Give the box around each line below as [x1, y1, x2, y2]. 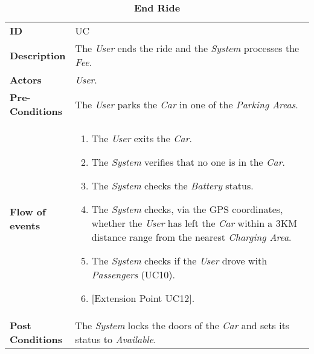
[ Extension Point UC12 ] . [91, 291, 195, 305]
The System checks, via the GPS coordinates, [91, 202, 283, 216]
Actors [10, 73, 42, 87]
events [10, 218, 40, 232]
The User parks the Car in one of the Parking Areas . [75, 97, 298, 111]
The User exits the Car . [91, 131, 192, 145]
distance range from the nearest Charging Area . [91, 230, 292, 244]
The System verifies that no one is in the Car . [91, 155, 285, 169]
